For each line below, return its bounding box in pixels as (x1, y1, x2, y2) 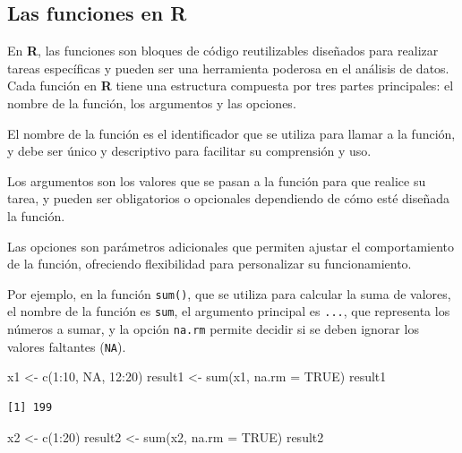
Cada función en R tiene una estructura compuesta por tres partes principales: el (7, 76, 454, 95)
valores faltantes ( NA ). (7, 337, 126, 355)
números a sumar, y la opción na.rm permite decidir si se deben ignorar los (7, 320, 419, 338)
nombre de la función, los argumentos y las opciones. (7, 93, 296, 112)
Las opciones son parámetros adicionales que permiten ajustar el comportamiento (7, 236, 454, 255)
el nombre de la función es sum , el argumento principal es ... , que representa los (7, 302, 450, 321)
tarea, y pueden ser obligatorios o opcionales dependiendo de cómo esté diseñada (7, 189, 449, 208)
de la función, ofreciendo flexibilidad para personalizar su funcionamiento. (7, 254, 412, 273)
